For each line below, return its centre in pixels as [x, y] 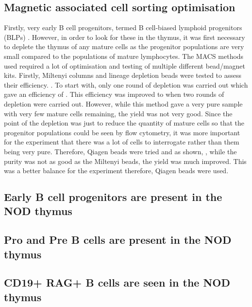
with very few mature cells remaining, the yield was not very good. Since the [118, 113]
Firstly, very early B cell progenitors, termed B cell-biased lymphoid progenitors [123, 27]
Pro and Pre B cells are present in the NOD [118, 240]
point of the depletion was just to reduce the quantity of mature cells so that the [124, 123]
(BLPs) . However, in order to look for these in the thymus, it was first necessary [125, 37]
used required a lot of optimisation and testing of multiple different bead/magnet [125, 65]
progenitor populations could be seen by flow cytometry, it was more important [122, 132]
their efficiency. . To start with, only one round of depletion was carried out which [126, 84]
